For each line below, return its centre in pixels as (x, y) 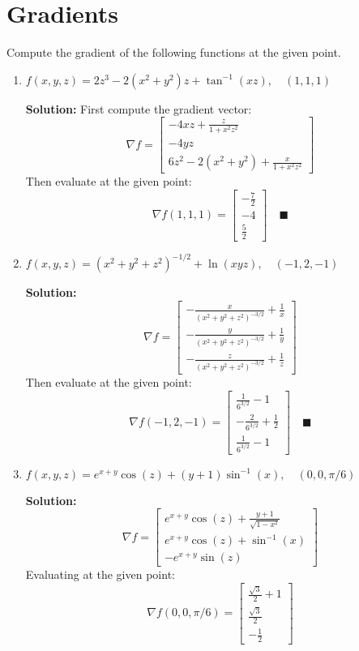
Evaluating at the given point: (100, 574)
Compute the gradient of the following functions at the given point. (174, 52)
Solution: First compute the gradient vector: (139, 108)
